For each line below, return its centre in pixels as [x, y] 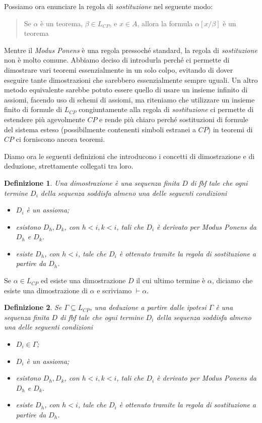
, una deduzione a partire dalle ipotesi [148, 307]
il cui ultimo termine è [171, 280]
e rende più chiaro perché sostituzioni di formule [174, 119]
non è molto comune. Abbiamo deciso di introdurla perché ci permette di [117, 60]
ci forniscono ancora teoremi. [60, 139]
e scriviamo [114, 290]
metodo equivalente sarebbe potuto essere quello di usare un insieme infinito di [126, 90]
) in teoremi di [230, 129]
